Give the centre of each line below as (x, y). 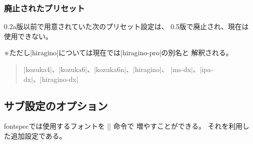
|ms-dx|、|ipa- (192, 69)
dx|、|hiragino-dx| (51, 79)
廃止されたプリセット (44, 8)
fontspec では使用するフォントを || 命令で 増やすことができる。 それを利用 (123, 126)
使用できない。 (28, 36)
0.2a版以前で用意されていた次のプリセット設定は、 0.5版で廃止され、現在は (126, 26)
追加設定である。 (38, 135)
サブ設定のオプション (56, 105)
